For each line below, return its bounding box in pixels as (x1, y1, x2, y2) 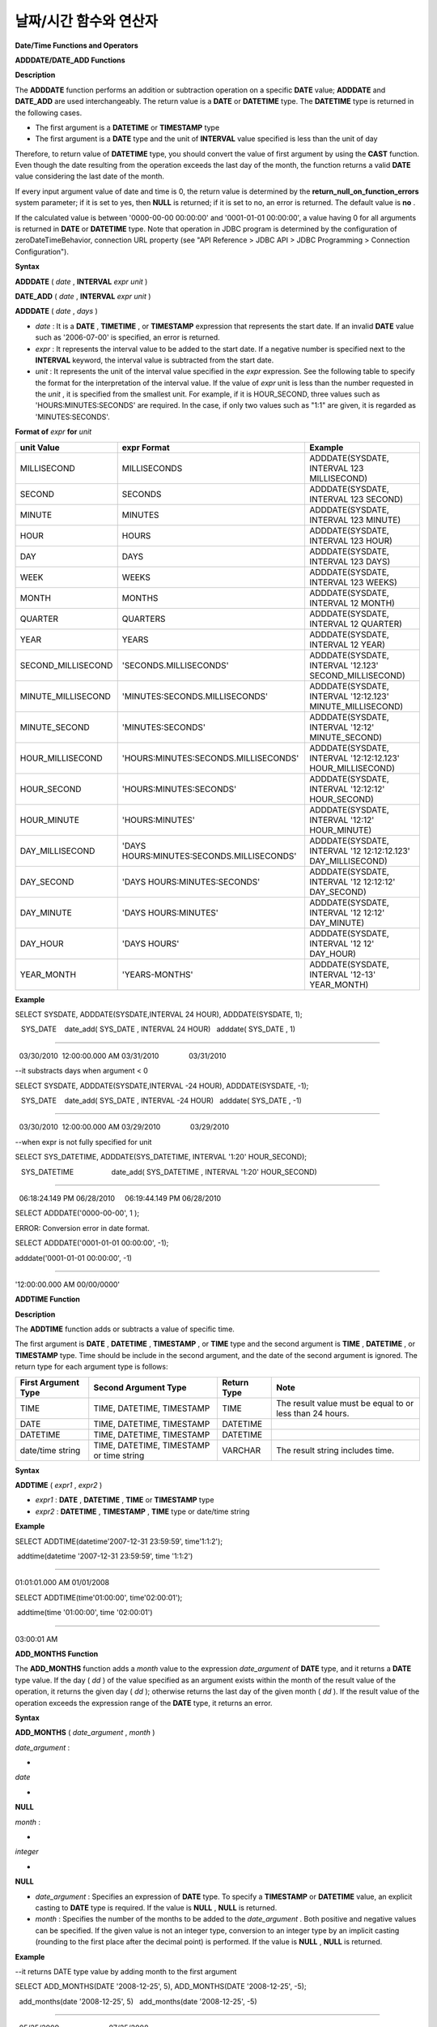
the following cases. (15, 108, 83, 118)
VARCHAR (222, 1444, 261, 1455)
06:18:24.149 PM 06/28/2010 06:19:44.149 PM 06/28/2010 (19, 1193, 222, 1203)
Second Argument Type (93, 1382, 187, 1393)
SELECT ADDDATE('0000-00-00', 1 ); (15, 1208, 140, 1218)
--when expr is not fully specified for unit (15, 1137, 152, 1146)
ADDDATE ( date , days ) (15, 306, 99, 316)
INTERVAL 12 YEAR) (308, 639, 386, 650)
